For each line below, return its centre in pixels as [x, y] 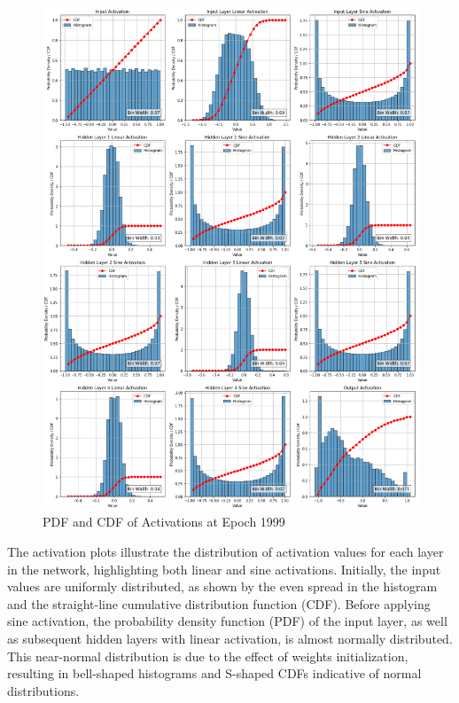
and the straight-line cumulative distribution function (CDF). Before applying [219, 603]
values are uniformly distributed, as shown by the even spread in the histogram [222, 586]
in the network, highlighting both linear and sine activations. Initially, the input [224, 569]
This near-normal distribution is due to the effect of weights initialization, [208, 656]
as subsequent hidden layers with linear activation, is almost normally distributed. [230, 638]
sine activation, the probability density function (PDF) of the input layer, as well [227, 621]
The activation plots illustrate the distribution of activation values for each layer [226, 551]
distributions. [43, 690]
